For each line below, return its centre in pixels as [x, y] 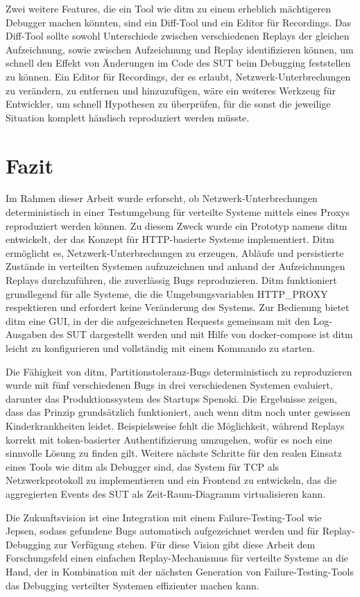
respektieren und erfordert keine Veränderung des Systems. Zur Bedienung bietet [178, 307]
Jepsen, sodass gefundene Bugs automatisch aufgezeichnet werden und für [163, 531]
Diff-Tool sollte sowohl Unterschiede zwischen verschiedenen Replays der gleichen [178, 36]
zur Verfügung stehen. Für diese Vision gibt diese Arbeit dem [185, 544]
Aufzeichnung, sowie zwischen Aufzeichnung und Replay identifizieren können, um [180, 49]
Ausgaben [26, 334]
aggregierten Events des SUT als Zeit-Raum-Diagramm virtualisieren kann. [166, 493]
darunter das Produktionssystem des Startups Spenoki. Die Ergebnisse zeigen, [171, 398]
